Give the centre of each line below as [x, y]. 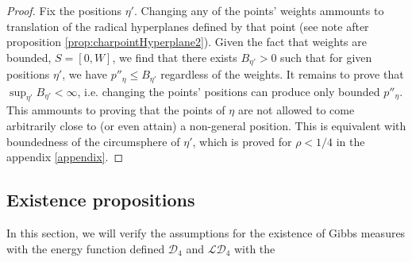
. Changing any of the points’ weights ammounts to [259, 10]
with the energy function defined [86, 248]
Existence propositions [101, 200]
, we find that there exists [175, 57]
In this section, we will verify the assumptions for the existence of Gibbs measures [206, 233]
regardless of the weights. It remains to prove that [282, 74]
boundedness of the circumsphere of [93, 141]
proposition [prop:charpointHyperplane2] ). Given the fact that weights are [187, 42]
